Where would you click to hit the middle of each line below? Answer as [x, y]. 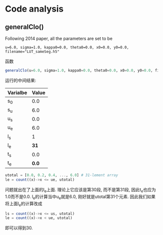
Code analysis [34, 9]
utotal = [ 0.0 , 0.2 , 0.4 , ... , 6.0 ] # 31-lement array [62, 175]
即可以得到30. [19, 228]
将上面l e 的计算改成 [24, 204]
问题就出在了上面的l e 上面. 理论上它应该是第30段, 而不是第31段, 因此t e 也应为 [81, 190]
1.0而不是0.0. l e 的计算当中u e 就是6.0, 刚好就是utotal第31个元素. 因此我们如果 [80, 197]
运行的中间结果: [21, 80]
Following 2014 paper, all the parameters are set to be [59, 38]
